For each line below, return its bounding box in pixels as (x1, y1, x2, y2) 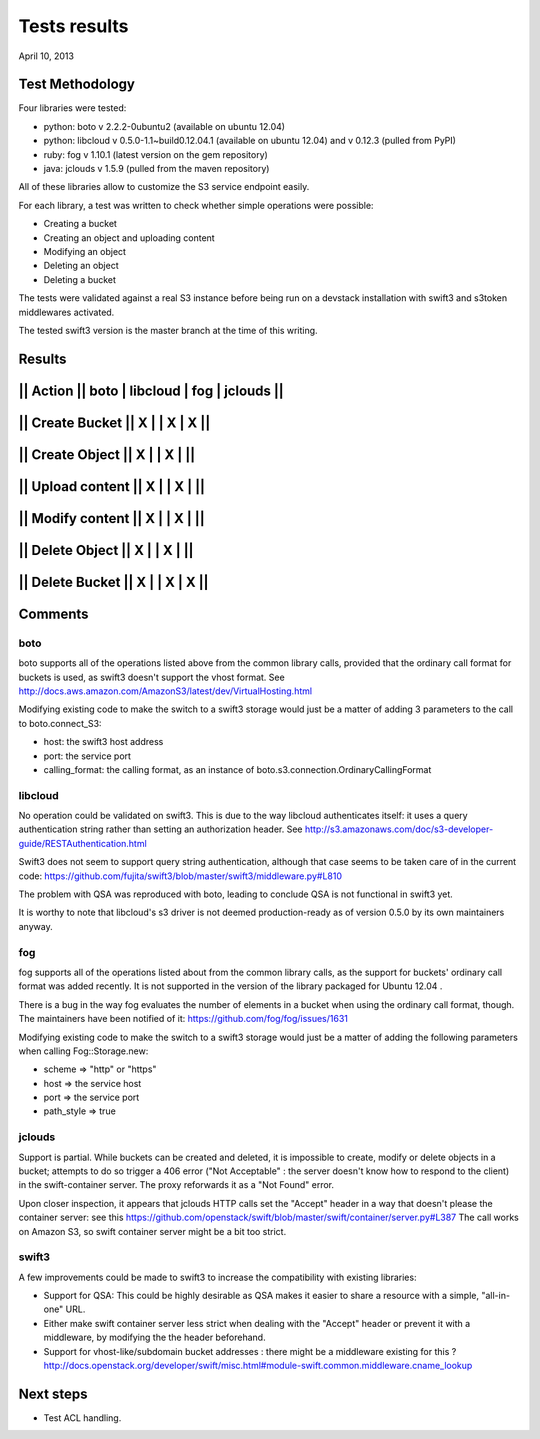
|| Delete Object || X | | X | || (18, 541, 194, 559)
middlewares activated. (18, 306, 115, 318)
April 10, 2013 (18, 50, 75, 62)
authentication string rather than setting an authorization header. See (18, 823, 303, 835)
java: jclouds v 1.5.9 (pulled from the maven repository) (43, 163, 270, 175)
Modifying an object (43, 245, 127, 257)
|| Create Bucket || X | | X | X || (18, 414, 211, 431)
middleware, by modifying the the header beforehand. (43, 1331, 266, 1344)
